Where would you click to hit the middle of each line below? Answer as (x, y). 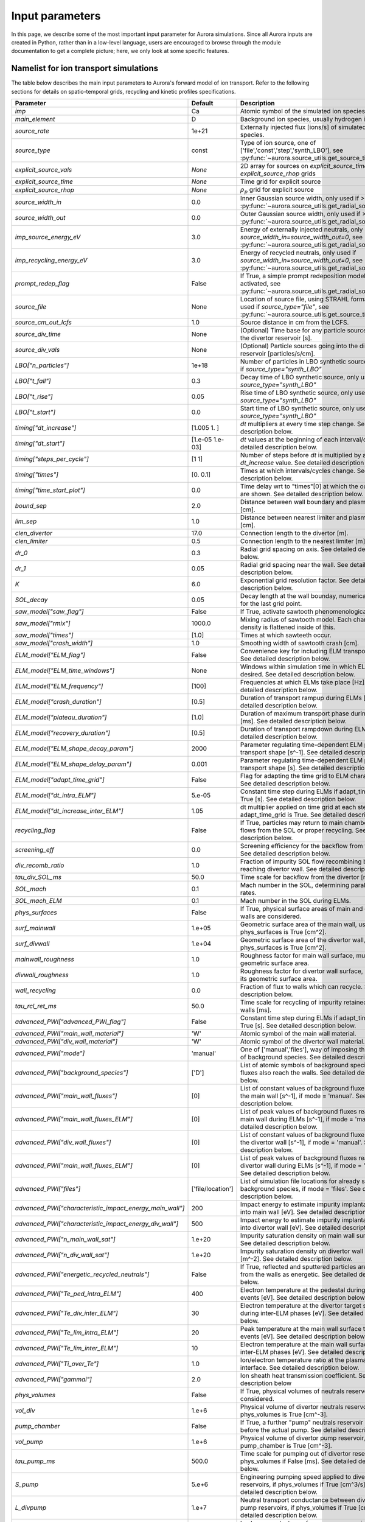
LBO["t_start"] (35, 412)
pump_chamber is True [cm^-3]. (287, 1446)
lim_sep (26, 522)
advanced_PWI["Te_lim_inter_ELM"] (67, 1348)
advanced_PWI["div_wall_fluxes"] (63, 1143)
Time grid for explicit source (281, 181)
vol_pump (29, 1442)
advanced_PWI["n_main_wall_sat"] (65, 1240)
